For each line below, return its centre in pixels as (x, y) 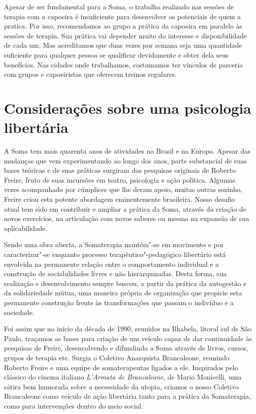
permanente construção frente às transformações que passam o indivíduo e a (119, 302)
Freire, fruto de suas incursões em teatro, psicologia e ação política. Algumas (120, 179)
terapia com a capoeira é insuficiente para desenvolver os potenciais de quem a (123, 16)
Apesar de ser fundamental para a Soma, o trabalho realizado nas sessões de (119, 6)
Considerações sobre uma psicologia (128, 108)
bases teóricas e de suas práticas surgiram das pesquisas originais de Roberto (120, 170)
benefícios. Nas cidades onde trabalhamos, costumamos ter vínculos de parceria (124, 64)
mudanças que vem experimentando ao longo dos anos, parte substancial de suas (126, 160)
